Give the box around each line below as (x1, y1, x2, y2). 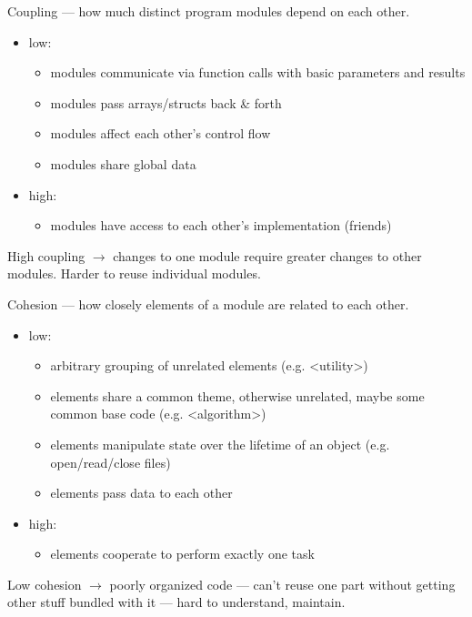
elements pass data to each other (50, 483, 233, 502)
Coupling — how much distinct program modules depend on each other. (7, 2, 410, 20)
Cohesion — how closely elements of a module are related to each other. (7, 294, 409, 313)
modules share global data (50, 154, 196, 173)
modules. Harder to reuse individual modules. (7, 264, 261, 283)
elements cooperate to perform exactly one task (50, 544, 315, 563)
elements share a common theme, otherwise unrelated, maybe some (50, 386, 425, 405)
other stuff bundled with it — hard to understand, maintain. (7, 592, 346, 612)
